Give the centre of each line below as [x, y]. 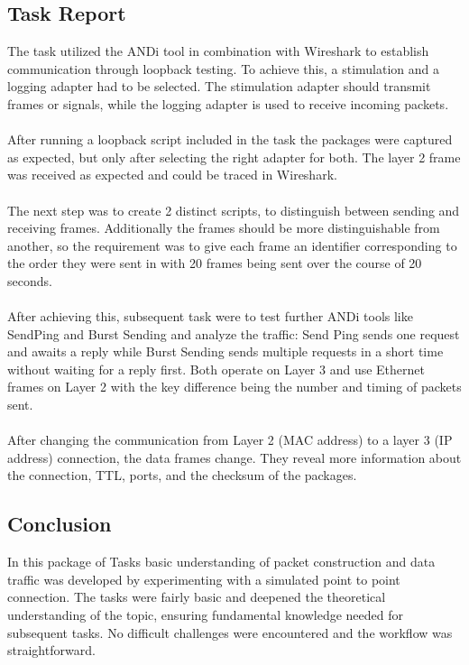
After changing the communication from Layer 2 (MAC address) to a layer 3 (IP [230, 440]
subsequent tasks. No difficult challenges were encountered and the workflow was [230, 632]
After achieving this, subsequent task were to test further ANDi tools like [210, 316]
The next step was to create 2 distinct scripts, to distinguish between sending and [234, 210]
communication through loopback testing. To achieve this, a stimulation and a [224, 68]
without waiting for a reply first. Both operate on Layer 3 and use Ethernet [216, 369]
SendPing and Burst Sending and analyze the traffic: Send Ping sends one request [234, 333]
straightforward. [51, 650]
